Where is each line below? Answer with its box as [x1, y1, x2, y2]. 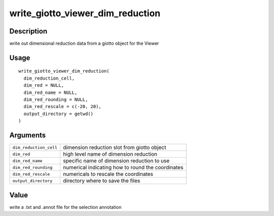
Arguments [9, 131, 46, 139]
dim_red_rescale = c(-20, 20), [23, 104, 101, 110]
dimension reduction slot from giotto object [63, 144, 166, 151]
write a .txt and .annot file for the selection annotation [9, 204, 122, 210]
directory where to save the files [63, 177, 141, 185]
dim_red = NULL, [23, 83, 64, 88]
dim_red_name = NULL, [23, 89, 78, 95]
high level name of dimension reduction [63, 151, 157, 158]
